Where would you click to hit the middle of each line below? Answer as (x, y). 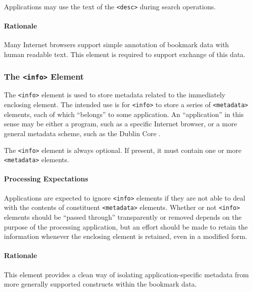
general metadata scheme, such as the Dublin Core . (82, 133)
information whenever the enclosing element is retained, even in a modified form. (126, 236)
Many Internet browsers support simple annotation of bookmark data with (116, 44)
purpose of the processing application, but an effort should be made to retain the (126, 226)
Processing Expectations (46, 179)
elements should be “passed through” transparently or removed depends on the (123, 217)
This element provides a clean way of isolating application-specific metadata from (126, 274)
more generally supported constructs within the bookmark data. (100, 284)
